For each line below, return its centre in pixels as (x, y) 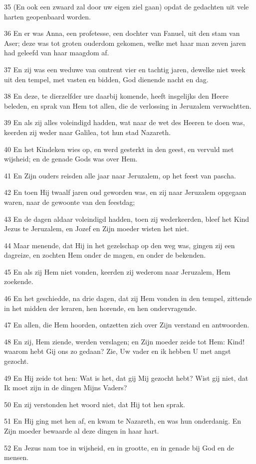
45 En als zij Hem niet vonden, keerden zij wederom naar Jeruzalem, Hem (117, 271)
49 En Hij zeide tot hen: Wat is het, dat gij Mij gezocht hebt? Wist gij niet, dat (126, 378)
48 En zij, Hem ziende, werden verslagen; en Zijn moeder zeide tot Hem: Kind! (124, 341)
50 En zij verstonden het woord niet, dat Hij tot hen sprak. (95, 404)
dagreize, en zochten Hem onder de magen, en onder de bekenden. (105, 255)
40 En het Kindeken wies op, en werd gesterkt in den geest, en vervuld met (119, 149)
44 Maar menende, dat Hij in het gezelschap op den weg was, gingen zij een (120, 245)
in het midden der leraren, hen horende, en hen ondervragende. (101, 308)
